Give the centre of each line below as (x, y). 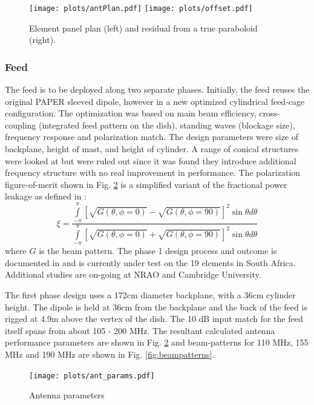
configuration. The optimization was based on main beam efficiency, (131, 113)
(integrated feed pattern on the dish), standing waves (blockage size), (167, 125)
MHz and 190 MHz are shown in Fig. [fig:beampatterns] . (110, 354)
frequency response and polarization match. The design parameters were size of (152, 137)
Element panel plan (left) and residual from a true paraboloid (143, 28)
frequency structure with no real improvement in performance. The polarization (153, 172)
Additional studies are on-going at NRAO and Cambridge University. (133, 274)
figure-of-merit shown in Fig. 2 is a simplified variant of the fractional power (146, 184)
